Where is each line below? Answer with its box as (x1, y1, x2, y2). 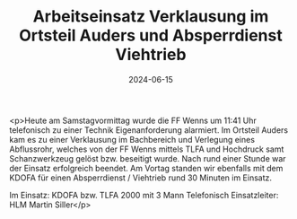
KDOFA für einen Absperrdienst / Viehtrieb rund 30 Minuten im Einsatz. (9, 172, 272, 183)
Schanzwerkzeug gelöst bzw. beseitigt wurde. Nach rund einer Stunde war (9, 153, 286, 163)
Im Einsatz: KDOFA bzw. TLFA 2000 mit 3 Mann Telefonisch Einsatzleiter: (9, 189, 279, 200)
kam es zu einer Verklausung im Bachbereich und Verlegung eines (9, 134, 256, 145)
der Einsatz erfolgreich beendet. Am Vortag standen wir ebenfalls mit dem (9, 162, 284, 173)
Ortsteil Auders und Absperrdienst (19, 25, 283, 46)
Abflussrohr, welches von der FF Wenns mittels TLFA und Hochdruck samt (9, 144, 284, 154)
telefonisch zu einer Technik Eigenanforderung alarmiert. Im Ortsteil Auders (9, 124, 289, 136)
